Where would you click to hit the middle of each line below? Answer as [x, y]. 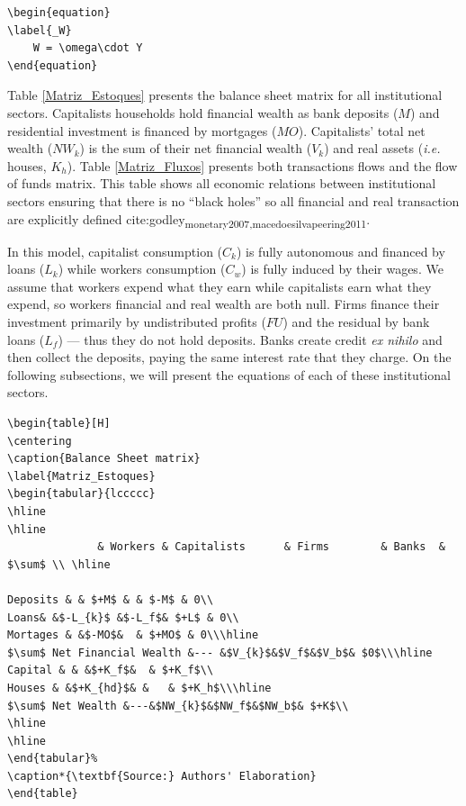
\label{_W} [40, 30]
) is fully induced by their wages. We [342, 269]
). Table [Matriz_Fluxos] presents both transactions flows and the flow [262, 165]
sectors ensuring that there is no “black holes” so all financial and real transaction [233, 200]
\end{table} [43, 794]
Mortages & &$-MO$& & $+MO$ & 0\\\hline [133, 635]
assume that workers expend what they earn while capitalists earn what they [220, 286]
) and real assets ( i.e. [382, 148]
